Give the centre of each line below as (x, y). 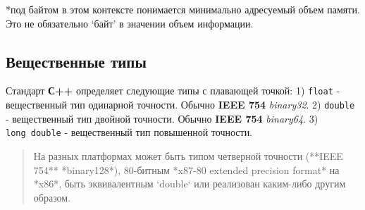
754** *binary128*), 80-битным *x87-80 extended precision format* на (186, 169)
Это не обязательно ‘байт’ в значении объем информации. (130, 23)
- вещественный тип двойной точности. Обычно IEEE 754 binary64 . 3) (162, 118)
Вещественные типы (76, 61)
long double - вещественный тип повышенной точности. (129, 132)
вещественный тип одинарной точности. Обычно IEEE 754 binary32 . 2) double (180, 105)
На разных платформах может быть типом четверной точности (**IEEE (188, 155)
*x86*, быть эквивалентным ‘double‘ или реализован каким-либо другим (190, 184)
